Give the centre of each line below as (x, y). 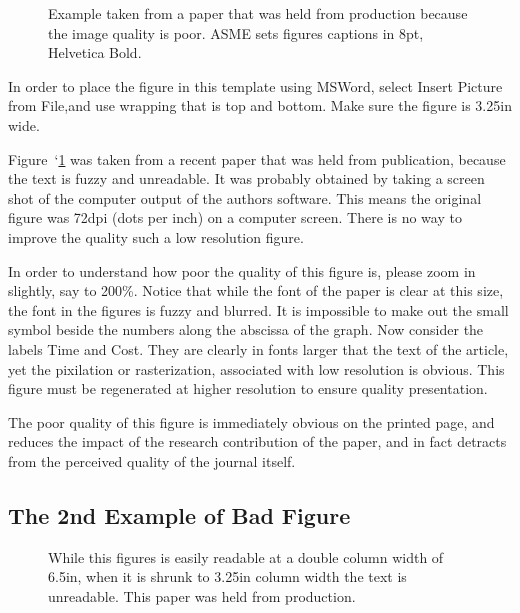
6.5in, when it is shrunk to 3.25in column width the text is (227, 576)
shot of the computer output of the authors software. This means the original (245, 197)
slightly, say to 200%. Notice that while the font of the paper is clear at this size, (256, 290)
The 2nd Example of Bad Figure (179, 514)
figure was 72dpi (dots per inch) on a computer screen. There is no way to (235, 217)
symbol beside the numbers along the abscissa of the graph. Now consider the (246, 329)
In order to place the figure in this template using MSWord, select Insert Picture (255, 85)
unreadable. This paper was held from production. (202, 595)
